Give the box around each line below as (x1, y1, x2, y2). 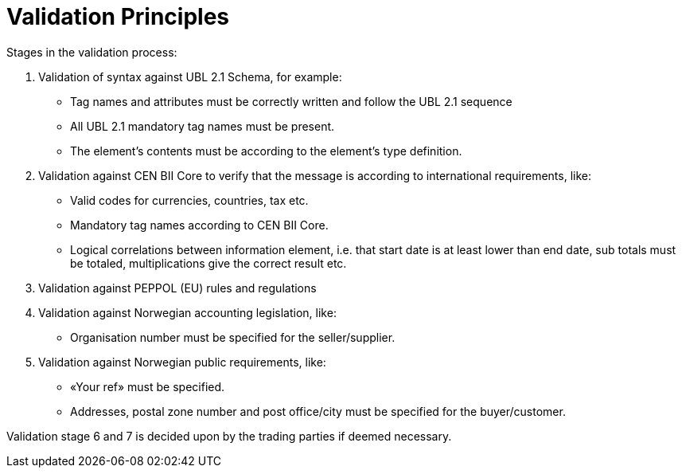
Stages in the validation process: (6, 45, 177, 59)
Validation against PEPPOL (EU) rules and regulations (38, 280, 317, 295)
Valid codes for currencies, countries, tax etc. (70, 193, 309, 207)
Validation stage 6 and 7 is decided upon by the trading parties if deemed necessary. (6, 429, 452, 443)
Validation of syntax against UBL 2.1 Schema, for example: (38, 69, 342, 84)
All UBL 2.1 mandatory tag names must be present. (70, 119, 335, 133)
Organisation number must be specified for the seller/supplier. (70, 330, 396, 344)
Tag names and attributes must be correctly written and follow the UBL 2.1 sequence (70, 94, 512, 108)
